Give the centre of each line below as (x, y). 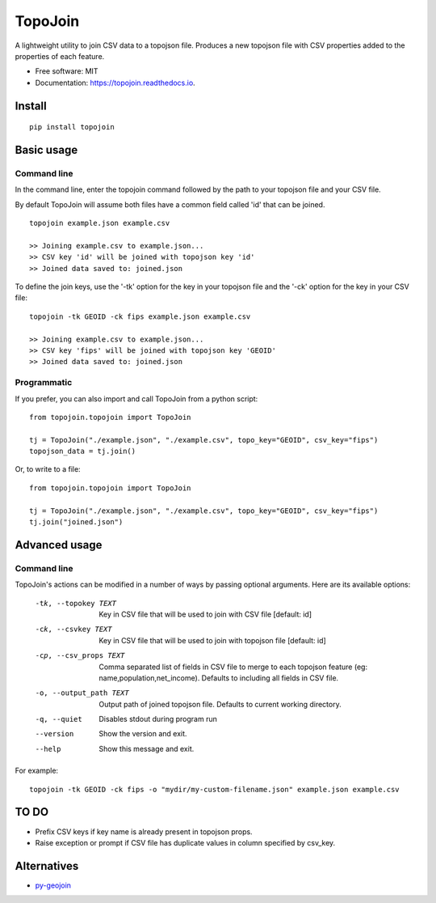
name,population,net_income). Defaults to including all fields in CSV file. (219, 678)
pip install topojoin (72, 127)
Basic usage (46, 150)
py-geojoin (53, 885)
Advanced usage (59, 545)
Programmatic (44, 383)
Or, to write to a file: (48, 469)
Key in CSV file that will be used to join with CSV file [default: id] (205, 614)
